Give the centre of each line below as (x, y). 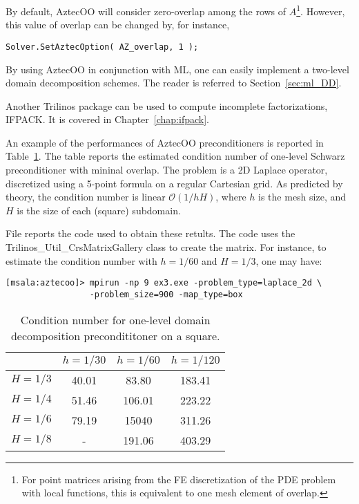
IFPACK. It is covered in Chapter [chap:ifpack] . (107, 119)
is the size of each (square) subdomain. (99, 210)
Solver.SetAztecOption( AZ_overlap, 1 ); (102, 47)
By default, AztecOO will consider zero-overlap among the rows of (146, 11)
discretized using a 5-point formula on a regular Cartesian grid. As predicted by (174, 183)
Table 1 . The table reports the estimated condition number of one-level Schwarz (175, 156)
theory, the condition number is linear (86, 197)
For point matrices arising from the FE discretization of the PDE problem (179, 479)
